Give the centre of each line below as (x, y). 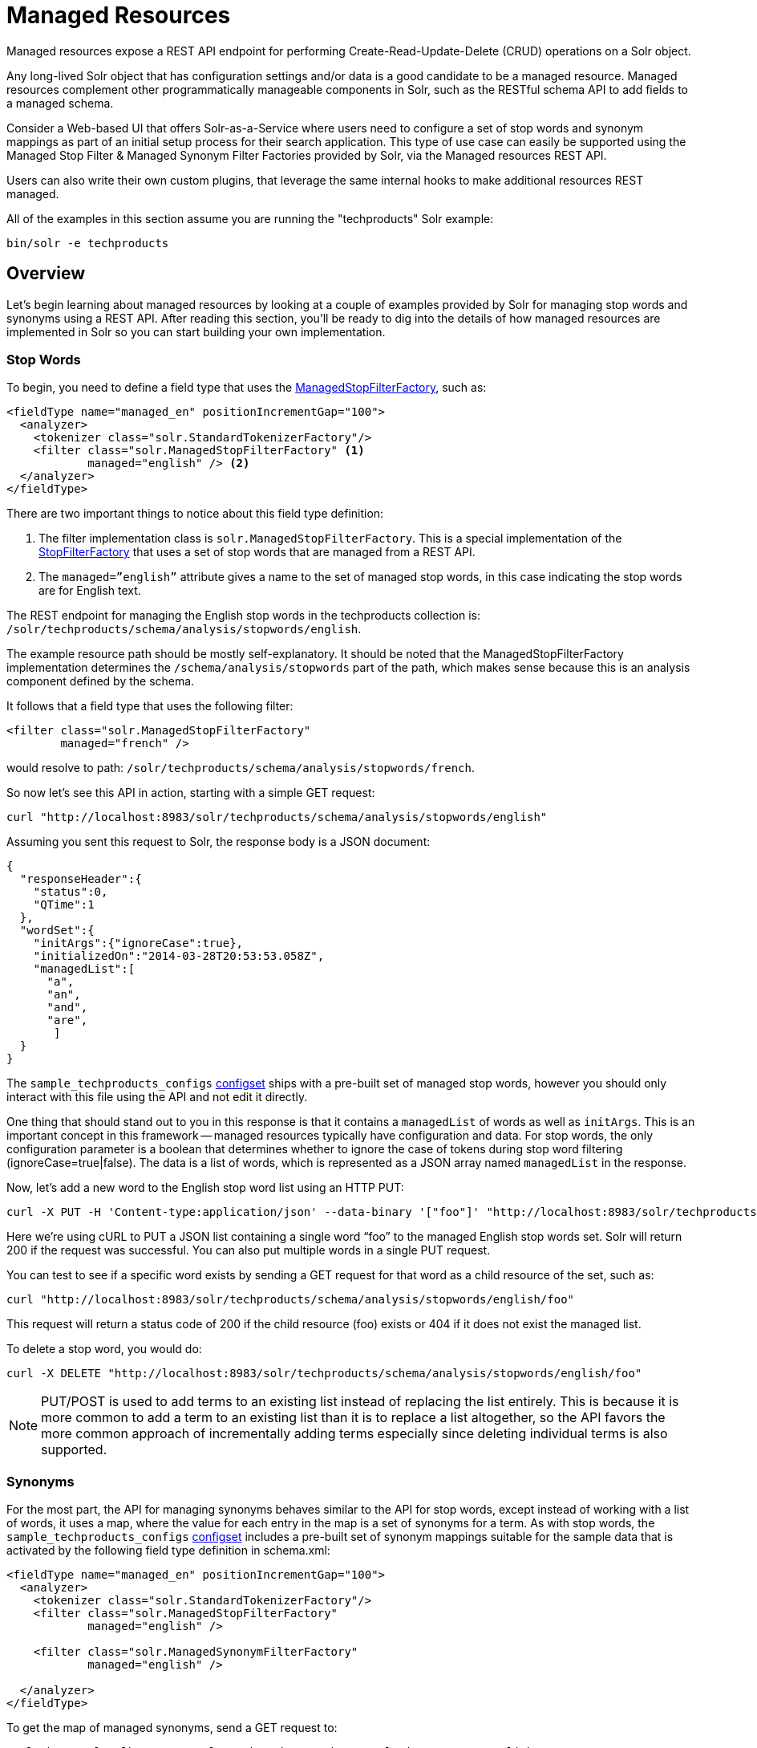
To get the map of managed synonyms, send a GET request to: (172, 1728)
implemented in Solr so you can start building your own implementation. (196, 331)
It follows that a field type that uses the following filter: (150, 706)
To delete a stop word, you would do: (104, 1349)
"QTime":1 (64, 905)
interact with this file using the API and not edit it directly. (157, 1097)
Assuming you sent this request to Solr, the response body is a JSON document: (219, 842)
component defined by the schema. (101, 681)
